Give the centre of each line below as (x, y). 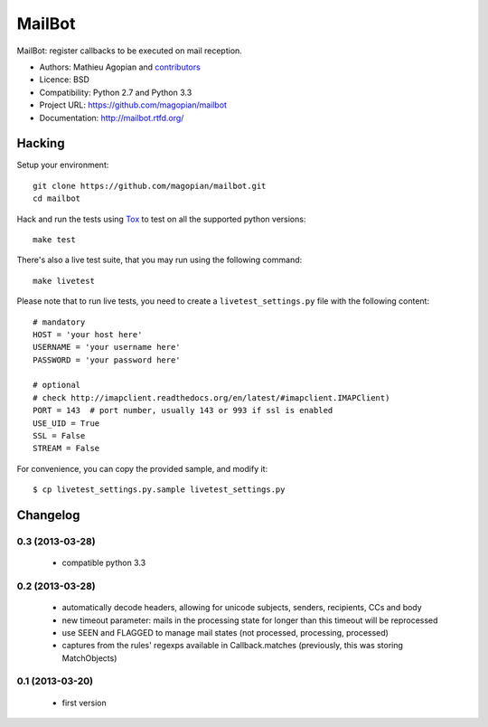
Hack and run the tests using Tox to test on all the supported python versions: (161, 219)
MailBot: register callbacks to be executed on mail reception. (130, 51)
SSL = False (59, 436)
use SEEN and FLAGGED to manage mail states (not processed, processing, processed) (225, 632)
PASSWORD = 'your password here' (107, 360)
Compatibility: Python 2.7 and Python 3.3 (116, 92)
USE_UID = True (66, 423)
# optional (57, 385)
